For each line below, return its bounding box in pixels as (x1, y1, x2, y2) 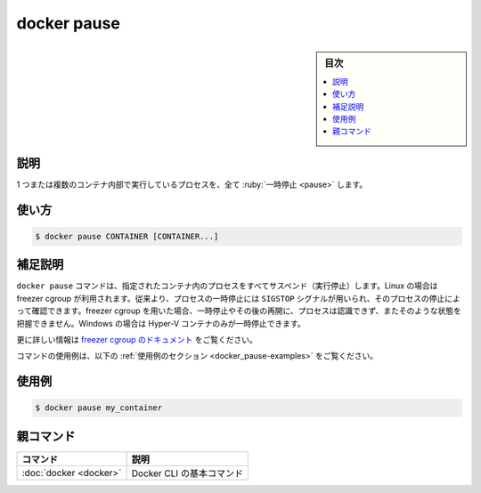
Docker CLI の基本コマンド (131, 467, 244, 480)
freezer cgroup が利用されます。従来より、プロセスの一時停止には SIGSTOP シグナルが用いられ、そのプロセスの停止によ (16, 293, 461, 303)
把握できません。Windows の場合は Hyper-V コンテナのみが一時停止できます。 (16, 318, 306, 328)
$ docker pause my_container (35, 403, 163, 413)
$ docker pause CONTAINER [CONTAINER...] (35, 231, 219, 241)
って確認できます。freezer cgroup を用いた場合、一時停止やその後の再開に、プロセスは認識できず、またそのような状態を (16, 305, 462, 316)
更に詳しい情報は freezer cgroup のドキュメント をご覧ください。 (16, 334, 257, 344)
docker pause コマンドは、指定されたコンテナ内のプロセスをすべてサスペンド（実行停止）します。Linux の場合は (16, 280, 438, 291)
